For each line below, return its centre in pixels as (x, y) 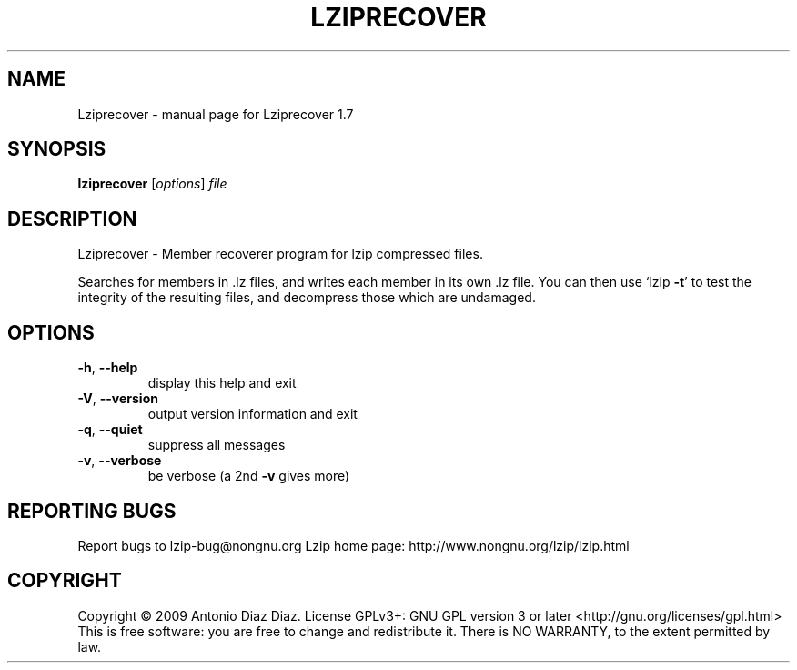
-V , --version (118, 399)
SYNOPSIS (57, 149)
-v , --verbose (120, 461)
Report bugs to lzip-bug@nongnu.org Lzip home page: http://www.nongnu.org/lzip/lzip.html (353, 545)
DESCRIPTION (72, 218)
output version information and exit (252, 414)
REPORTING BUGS (92, 511)
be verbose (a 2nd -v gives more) (249, 476)
